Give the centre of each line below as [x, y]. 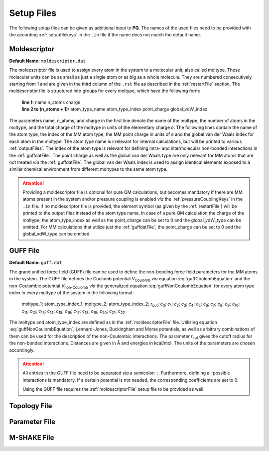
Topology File [31, 406]
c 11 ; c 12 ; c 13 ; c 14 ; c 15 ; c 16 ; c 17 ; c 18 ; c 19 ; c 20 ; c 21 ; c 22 [73, 311]
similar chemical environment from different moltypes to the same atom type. [88, 169]
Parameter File [32, 422]
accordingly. [22, 350]
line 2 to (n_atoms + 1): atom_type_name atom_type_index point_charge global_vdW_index [115, 109]
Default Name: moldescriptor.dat [47, 61]
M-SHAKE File [32, 438]
